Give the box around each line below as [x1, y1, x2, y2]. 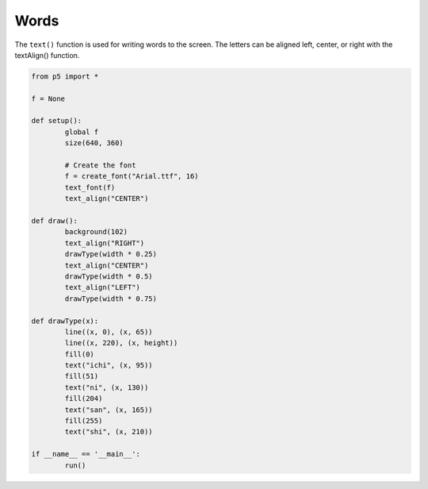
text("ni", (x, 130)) [64, 383, 149, 392]
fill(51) [64, 372, 99, 381]
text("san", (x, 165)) [64, 405, 154, 414]
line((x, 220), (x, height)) [64, 338, 178, 348]
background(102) [64, 227, 128, 237]
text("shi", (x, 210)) [64, 427, 154, 437]
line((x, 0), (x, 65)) [64, 327, 154, 337]
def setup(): [31, 116, 82, 125]
